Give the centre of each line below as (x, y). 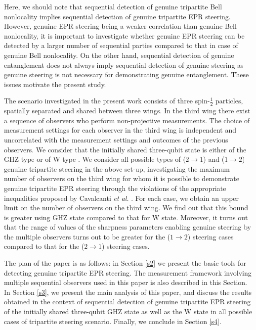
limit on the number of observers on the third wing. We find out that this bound (126, 208)
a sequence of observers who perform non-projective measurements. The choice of (127, 120)
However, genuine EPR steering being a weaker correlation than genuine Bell (120, 26)
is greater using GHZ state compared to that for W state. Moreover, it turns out (126, 217)
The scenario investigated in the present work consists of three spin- (107, 101)
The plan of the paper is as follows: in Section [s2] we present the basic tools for (125, 263)
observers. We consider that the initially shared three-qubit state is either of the (125, 149)
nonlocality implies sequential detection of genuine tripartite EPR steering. (117, 16)
